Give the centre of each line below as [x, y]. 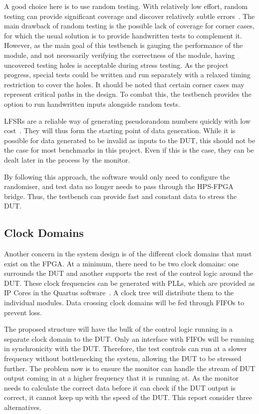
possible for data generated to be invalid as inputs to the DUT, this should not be [130, 140]
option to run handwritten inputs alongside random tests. [92, 103]
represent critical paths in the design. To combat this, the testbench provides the [128, 94]
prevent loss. [23, 312]
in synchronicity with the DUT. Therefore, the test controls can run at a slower [126, 348]
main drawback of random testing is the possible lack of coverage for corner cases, [129, 26]
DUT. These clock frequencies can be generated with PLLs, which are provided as [129, 283]
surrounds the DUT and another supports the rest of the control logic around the [129, 273]
